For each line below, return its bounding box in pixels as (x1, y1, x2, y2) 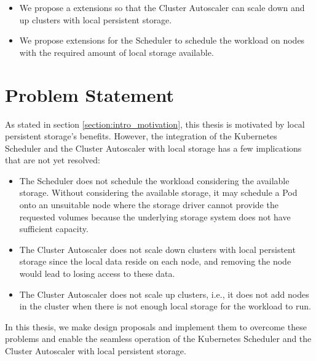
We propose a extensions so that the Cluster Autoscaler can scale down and (19, 1, 305, 14)
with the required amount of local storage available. (19, 45, 214, 58)
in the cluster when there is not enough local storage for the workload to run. (19, 300, 311, 312)
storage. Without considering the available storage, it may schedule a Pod (19, 186, 298, 199)
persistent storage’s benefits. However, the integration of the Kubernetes (5, 130, 277, 142)
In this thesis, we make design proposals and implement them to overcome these (5, 320, 307, 333)
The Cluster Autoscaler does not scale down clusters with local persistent (19, 243, 296, 255)
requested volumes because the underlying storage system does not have (19, 210, 291, 223)
